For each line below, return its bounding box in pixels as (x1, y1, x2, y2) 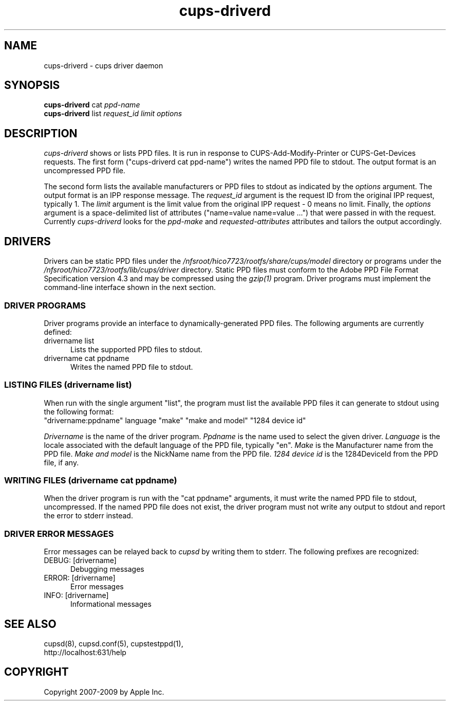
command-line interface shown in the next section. (44, 283, 216, 292)
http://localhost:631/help (44, 647, 126, 657)
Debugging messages (70, 565, 144, 574)
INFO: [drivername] (44, 591, 109, 600)
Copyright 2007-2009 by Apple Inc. (44, 687, 164, 696)
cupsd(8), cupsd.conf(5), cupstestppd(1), (44, 639, 183, 648)
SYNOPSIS (4, 79, 60, 92)
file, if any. (44, 458, 79, 467)
